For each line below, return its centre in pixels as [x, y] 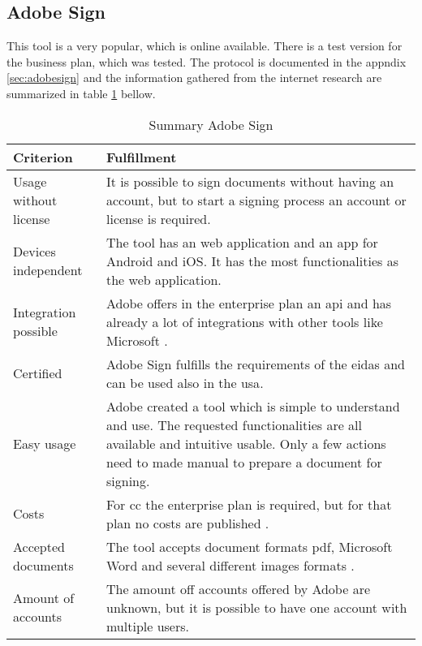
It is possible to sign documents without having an [250, 181]
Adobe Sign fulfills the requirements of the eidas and [255, 364]
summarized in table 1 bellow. [81, 93]
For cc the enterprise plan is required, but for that [249, 504]
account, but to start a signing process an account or [256, 200]
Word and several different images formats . [230, 565]
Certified [38, 373]
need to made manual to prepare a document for [244, 462]
